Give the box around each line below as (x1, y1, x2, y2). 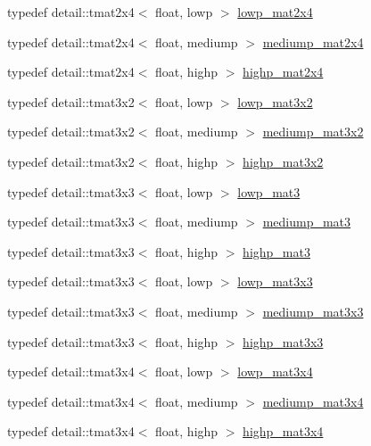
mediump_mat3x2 (262, 122, 364, 141)
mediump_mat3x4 (262, 392, 364, 410)
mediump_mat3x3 (262, 301, 364, 320)
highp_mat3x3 (243, 332, 324, 351)
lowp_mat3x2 (237, 92, 313, 111)
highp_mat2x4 (243, 62, 324, 81)
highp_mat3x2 (243, 152, 324, 170)
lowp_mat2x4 (237, 3, 313, 21)
